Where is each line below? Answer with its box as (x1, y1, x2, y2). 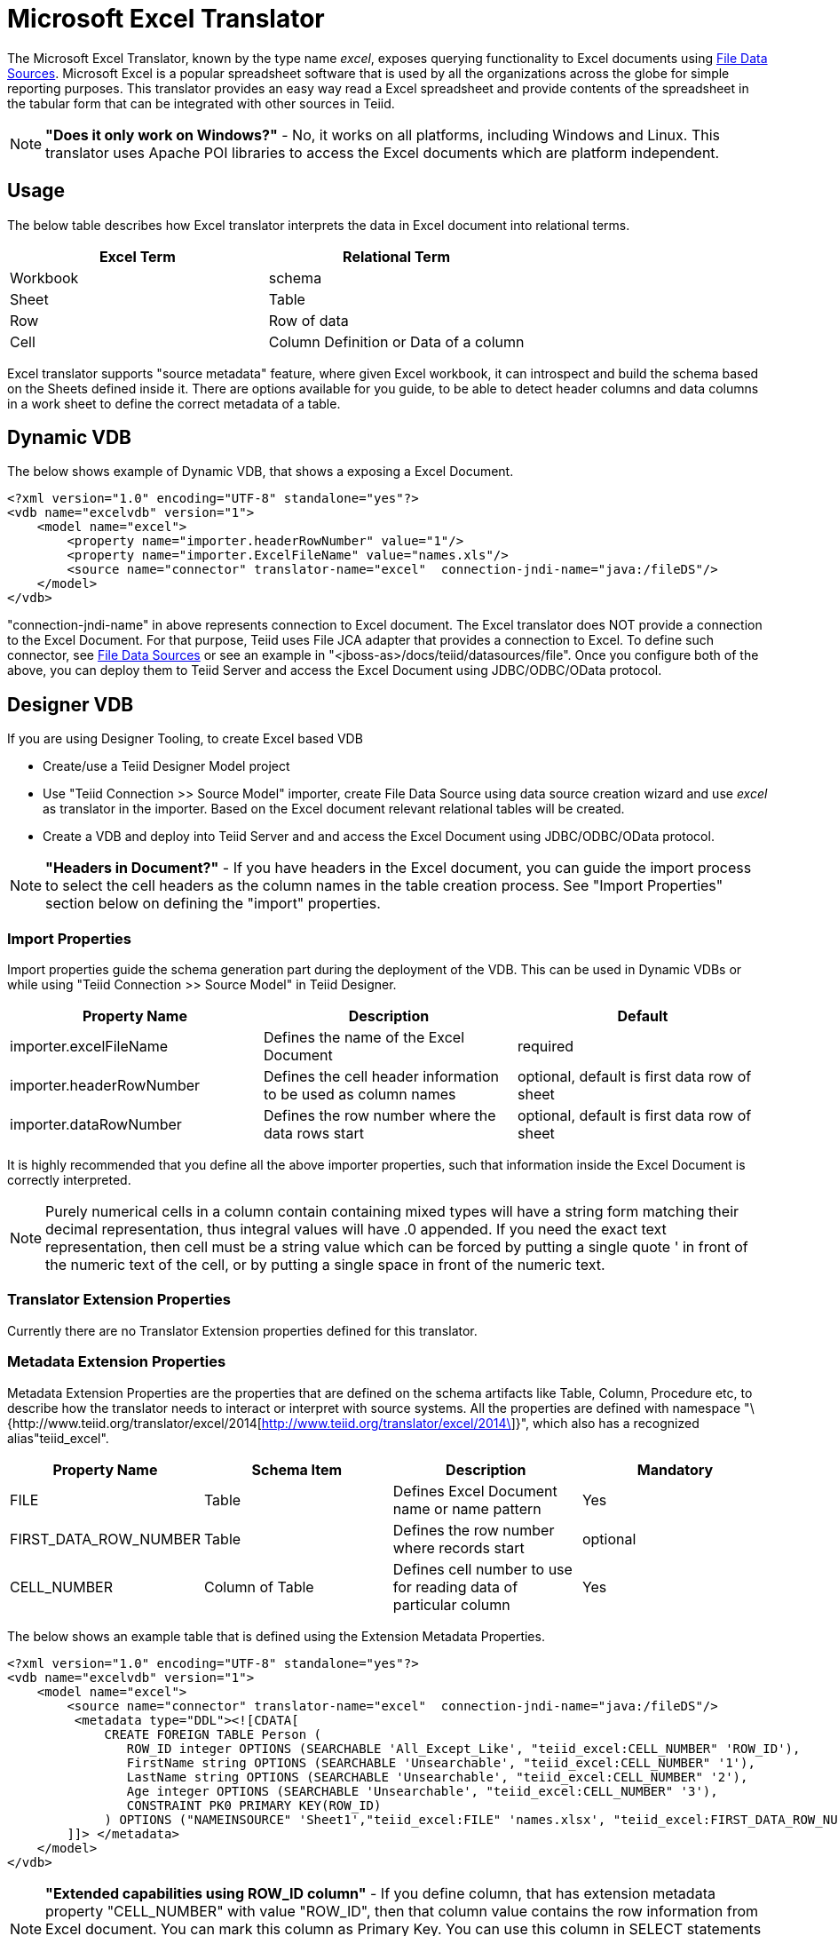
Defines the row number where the (263, 1107, 496, 1125)
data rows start (263, 1124, 364, 1143)
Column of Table (203, 1577, 314, 1596)
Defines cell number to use (392, 1559, 573, 1578)
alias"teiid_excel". (7, 1430, 109, 1446)
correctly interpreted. (7, 1172, 131, 1188)
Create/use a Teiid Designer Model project (43, 758, 290, 774)
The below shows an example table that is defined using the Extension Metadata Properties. (7, 1628, 545, 1644)
